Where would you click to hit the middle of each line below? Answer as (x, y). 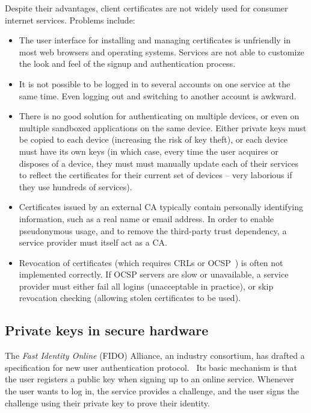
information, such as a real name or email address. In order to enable (146, 218)
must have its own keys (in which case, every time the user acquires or (149, 151)
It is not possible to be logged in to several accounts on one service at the (155, 83)
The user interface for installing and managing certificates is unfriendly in (155, 40)
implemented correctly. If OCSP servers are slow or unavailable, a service (154, 274)
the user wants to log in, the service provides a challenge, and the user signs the (152, 391)
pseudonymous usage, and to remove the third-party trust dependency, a (153, 230)
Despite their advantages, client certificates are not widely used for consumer (146, 8)
